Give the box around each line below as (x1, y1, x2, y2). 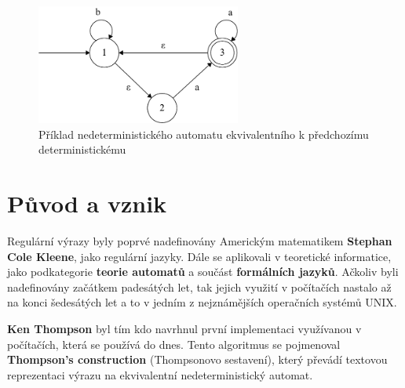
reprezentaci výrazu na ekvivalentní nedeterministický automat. (7, 366, 313, 383)
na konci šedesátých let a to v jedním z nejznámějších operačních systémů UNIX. (7, 294, 397, 310)
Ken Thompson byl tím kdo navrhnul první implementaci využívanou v (7, 321, 362, 337)
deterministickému (38, 141, 126, 158)
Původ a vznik (7, 187, 167, 219)
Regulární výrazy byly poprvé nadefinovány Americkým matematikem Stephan (7, 233, 392, 249)
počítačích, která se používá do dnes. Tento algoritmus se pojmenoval (7, 335, 341, 352)
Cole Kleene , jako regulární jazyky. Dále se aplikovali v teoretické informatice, (7, 248, 392, 264)
